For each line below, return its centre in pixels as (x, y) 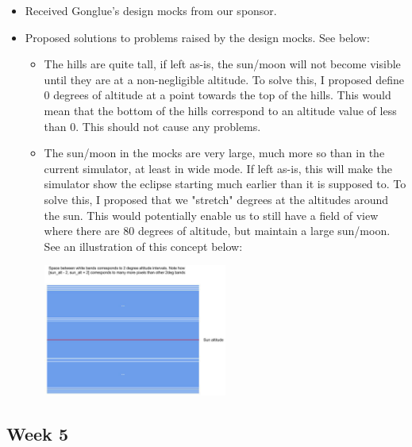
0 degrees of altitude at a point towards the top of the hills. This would (218, 95)
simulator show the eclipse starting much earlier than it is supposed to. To (225, 184)
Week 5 (37, 433)
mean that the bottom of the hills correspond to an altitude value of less (220, 110)
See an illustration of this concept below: (143, 246)
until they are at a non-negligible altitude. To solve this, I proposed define (224, 79)
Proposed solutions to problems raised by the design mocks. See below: (197, 37)
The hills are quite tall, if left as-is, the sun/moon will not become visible (222, 64)
